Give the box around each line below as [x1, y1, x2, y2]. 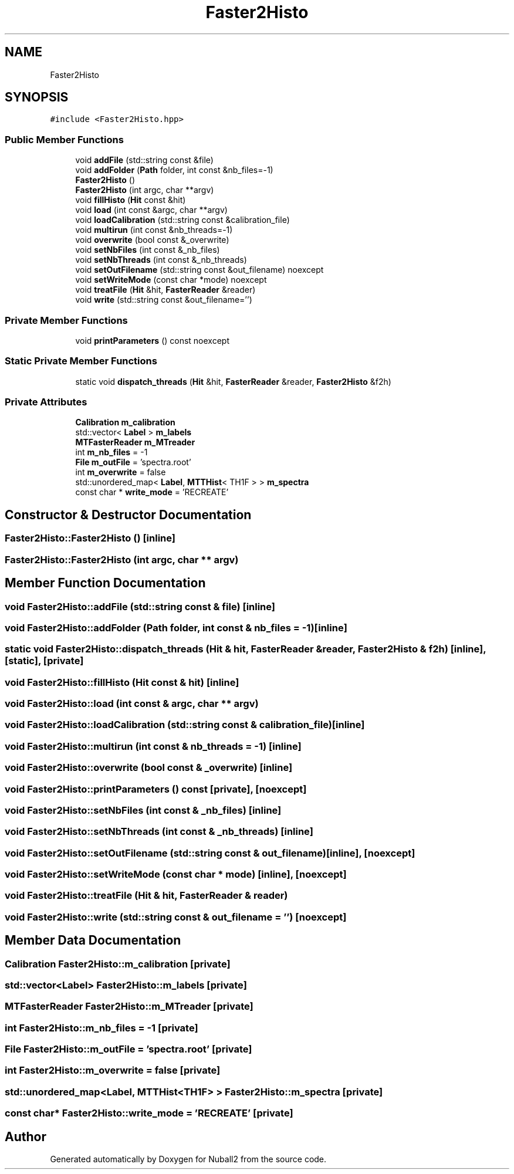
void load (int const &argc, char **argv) [75, 205, 228, 215]
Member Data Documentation [5, 933, 181, 948]
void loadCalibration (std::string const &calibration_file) [75, 215, 290, 225]
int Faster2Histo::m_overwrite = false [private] [5, 1064, 221, 1077]
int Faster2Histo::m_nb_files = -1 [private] [5, 1021, 198, 1034]
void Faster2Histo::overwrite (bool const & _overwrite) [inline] [5, 762, 293, 774]
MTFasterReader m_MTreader [75, 437, 195, 448]
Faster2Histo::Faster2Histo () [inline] [5, 532, 175, 544]
